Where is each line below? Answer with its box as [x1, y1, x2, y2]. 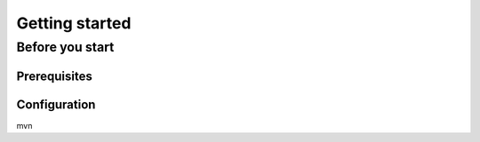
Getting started [16, 13, 132, 33]
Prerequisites [16, 68, 92, 83]
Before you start [16, 39, 115, 55]
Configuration [16, 97, 96, 112]
